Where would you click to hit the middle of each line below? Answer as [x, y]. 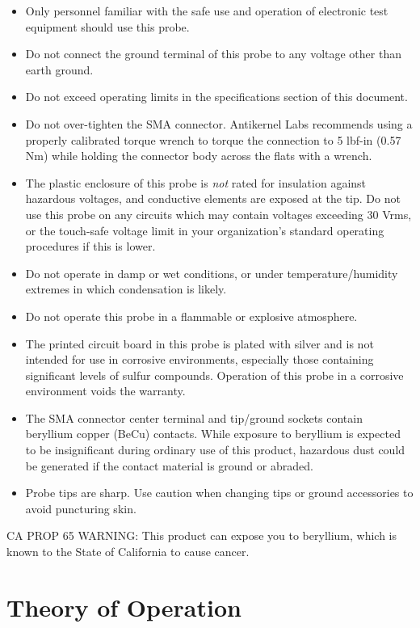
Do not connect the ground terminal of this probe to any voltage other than [213, 54]
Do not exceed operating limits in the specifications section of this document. [216, 97]
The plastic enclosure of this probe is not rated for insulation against [196, 182]
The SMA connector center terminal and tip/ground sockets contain [194, 417]
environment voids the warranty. [105, 391]
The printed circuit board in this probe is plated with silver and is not [199, 343]
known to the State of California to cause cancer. [128, 552]
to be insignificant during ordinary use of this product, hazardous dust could [215, 450]
